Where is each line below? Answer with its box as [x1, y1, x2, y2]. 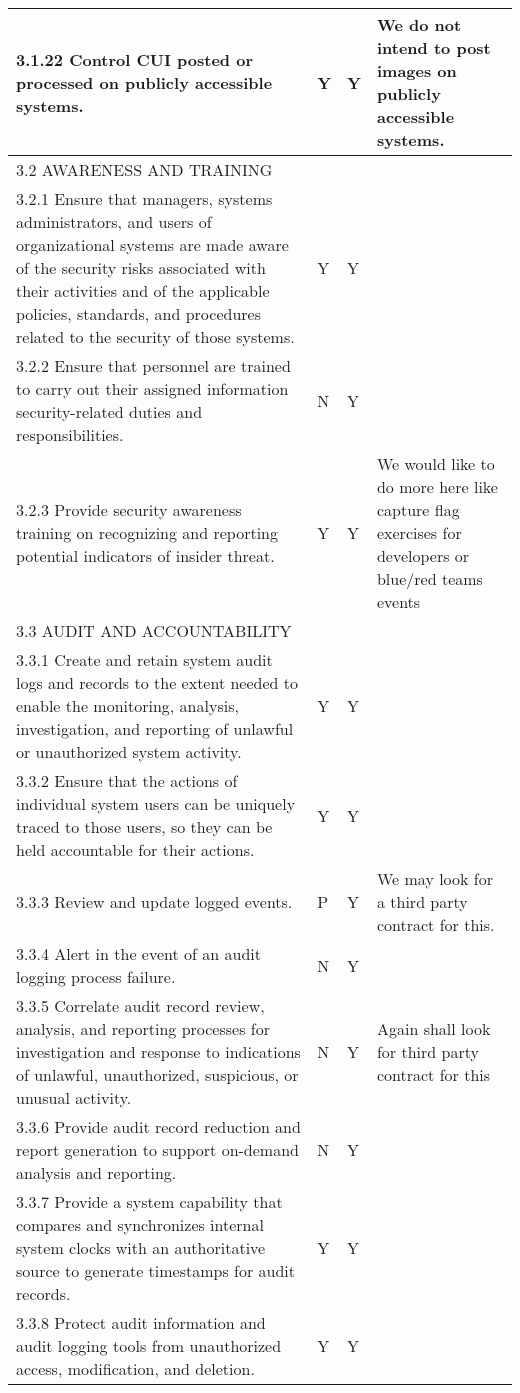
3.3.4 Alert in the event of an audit [16, 942, 261, 965]
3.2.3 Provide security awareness [16, 498, 242, 521]
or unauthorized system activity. [16, 740, 242, 763]
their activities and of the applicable [16, 279, 270, 302]
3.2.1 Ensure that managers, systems [16, 187, 273, 210]
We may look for [376, 867, 494, 890]
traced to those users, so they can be [16, 815, 273, 838]
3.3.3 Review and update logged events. [16, 890, 293, 913]
